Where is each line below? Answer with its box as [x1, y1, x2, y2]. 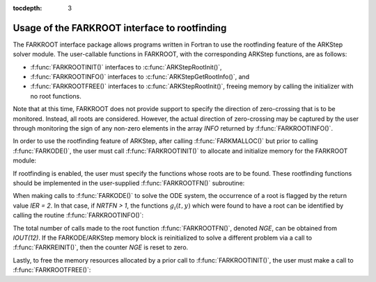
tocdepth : [13, 4, 42, 12]
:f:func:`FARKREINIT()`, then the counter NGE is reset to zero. [13, 243, 189, 251]
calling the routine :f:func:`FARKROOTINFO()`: [13, 211, 144, 219]
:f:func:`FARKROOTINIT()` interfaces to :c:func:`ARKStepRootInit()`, [30, 63, 222, 71]
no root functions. [30, 92, 81, 100]
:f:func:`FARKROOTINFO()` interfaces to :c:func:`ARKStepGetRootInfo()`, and [30, 73, 250, 81]
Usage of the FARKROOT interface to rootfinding [13, 22, 227, 34]
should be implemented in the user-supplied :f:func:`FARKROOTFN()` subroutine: [13, 179, 245, 187]
